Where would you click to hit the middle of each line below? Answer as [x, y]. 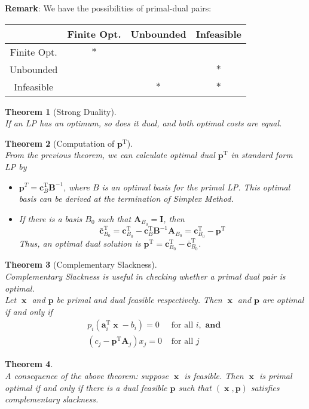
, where [77, 187]
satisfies [265, 387]
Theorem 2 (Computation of [60, 143]
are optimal [283, 300]
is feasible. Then [214, 376]
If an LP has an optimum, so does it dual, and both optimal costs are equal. [143, 123]
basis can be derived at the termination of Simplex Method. [126, 199]
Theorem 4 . [29, 364]
